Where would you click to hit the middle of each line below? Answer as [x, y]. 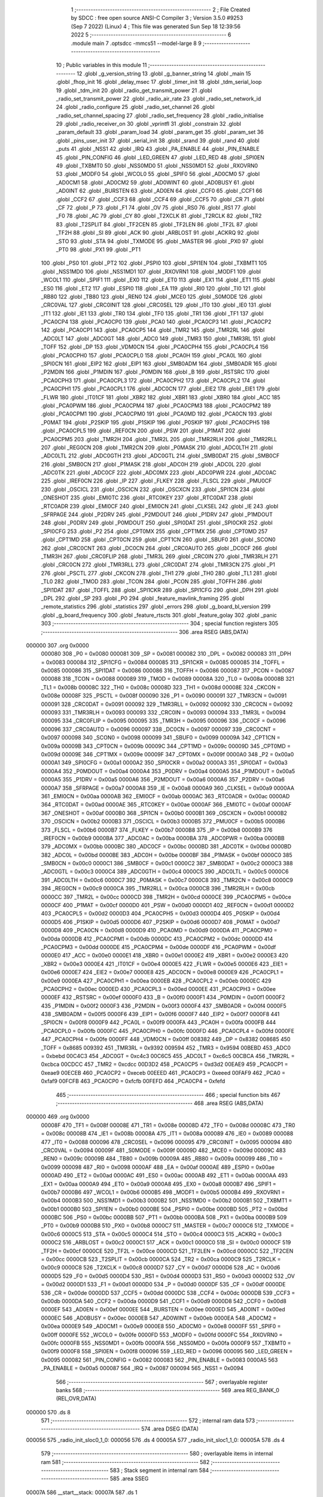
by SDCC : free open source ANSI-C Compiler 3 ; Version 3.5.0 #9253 [157, 18]
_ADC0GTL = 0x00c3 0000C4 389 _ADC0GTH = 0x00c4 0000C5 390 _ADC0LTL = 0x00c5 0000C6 [165, 872]
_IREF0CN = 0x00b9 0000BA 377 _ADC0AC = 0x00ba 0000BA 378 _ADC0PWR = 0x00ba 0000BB [163, 838]
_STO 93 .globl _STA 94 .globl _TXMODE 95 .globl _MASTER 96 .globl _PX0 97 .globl [160, 241]
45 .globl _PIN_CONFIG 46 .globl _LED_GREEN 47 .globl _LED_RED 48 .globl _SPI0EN [160, 157]
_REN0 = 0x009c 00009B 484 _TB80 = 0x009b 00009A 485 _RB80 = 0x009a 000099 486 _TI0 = [162, 1159]
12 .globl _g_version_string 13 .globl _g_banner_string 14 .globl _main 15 [164, 73]
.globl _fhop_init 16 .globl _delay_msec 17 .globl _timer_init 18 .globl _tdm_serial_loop [159, 82]
